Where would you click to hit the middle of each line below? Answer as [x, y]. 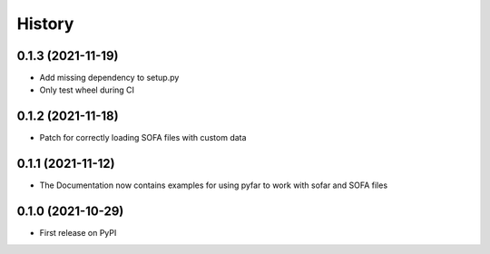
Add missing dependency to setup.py [109, 78]
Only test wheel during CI [87, 90]
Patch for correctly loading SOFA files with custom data [143, 138]
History [45, 24]
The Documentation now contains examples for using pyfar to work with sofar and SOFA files [214, 185]
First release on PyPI [78, 233]
